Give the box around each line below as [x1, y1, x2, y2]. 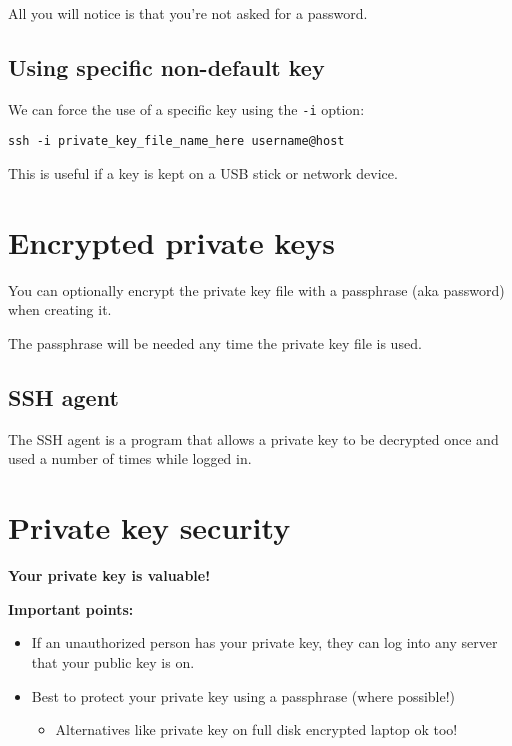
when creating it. [8, 299, 112, 320]
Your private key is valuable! [8, 565, 211, 586]
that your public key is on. [31, 651, 195, 672]
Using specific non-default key [8, 51, 325, 82]
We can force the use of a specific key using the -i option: [8, 98, 365, 119]
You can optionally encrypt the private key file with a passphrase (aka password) [8, 279, 505, 300]
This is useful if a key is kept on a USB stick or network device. [8, 163, 398, 184]
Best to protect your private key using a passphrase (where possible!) [31, 685, 456, 706]
